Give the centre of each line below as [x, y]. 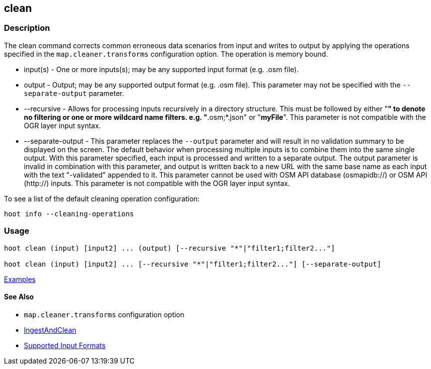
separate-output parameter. [74, 93]
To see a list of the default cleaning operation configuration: [102, 198]
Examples [20, 279]
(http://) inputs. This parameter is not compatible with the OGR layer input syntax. [157, 183]
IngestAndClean [50, 330]
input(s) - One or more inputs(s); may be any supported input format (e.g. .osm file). [161, 69]
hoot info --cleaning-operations [69, 214]
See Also [19, 297]
